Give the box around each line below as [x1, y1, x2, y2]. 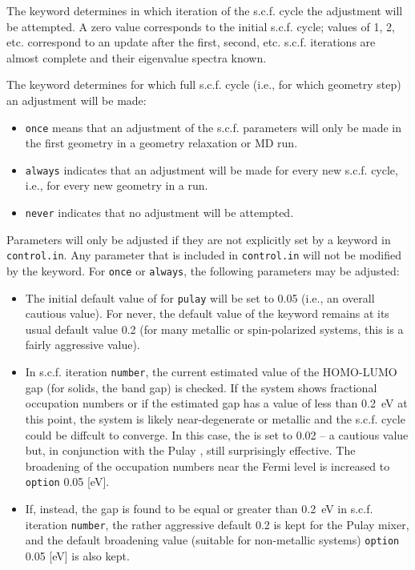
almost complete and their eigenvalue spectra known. [6, 49, 267, 66]
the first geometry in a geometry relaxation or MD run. [25, 134, 298, 151]
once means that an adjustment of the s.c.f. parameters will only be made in [25, 118, 402, 135]
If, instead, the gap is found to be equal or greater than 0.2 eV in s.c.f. [25, 500, 373, 516]
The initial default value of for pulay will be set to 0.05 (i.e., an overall [25, 289, 375, 306]
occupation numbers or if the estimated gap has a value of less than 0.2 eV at [25, 395, 408, 411]
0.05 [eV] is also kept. [25, 547, 130, 564]
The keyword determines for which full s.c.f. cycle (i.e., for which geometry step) [6, 76, 401, 93]
